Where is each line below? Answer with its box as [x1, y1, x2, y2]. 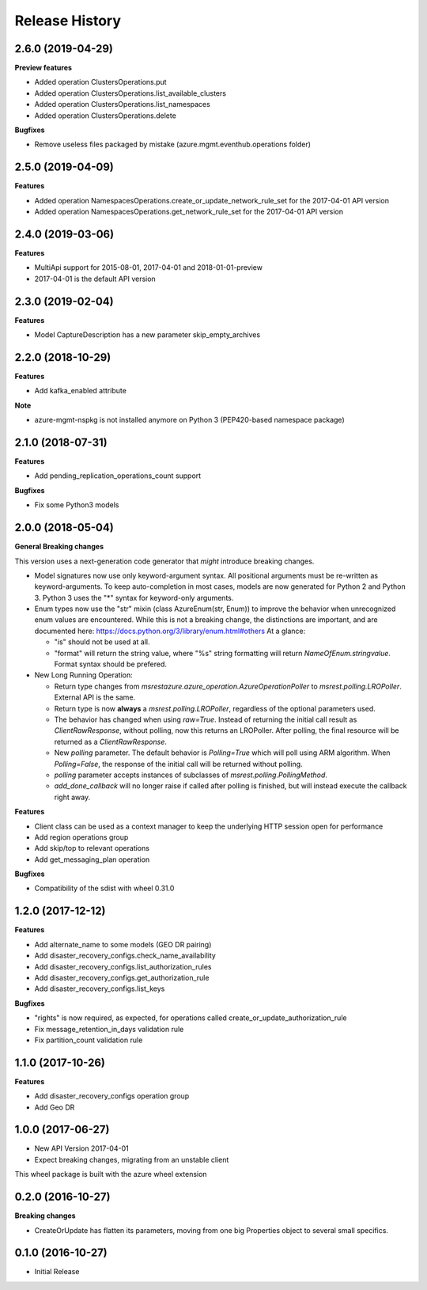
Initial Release [34, 1267, 80, 1277]
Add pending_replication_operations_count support [34, 471, 202, 480]
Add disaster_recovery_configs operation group [34, 1091, 190, 1101]
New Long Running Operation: [34, 670, 134, 680]
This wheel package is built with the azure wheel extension [14, 1170, 207, 1179]
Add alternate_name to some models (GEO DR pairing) [34, 939, 212, 949]
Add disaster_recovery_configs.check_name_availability [34, 950, 217, 961]
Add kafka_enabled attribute [34, 386, 127, 396]
